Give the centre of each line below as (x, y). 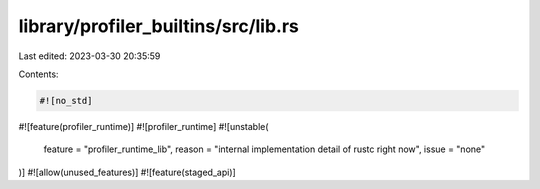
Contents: (38, 74)
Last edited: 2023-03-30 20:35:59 (89, 56)
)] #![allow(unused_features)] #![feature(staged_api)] (127, 172)
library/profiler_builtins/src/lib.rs (159, 26)
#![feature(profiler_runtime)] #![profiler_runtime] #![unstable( (143, 126)
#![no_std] (66, 100)
